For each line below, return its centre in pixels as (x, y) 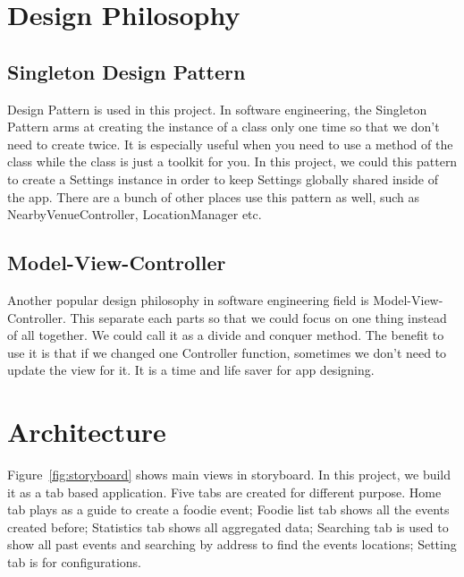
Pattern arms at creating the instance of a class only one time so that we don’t (224, 127)
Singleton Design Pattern (127, 71)
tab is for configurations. (74, 562)
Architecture (87, 432)
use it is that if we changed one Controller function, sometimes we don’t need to (227, 352)
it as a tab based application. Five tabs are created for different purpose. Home (224, 492)
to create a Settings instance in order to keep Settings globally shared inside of (223, 178)
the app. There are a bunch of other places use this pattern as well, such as (214, 196)
